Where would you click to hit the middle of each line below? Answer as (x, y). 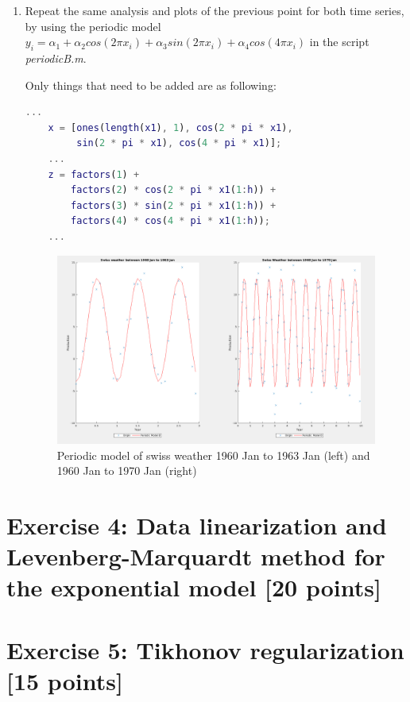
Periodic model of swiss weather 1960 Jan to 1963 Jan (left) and (213, 455)
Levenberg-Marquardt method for (196, 556)
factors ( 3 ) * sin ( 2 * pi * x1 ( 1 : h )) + (174, 205)
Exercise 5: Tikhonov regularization (205, 649)
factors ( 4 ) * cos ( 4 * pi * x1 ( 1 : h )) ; (170, 221)
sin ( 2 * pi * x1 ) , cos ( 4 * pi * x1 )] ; (179, 143)
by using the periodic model (93, 26)
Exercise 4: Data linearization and (197, 525)
